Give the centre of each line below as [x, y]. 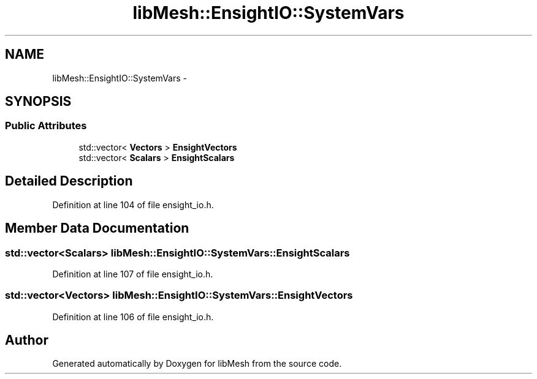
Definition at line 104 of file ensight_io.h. [133, 205]
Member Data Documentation [97, 228]
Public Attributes [46, 126]
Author [27, 340]
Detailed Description [69, 181]
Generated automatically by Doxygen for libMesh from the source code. [197, 364]
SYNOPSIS [38, 102]
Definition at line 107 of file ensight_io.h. [133, 274]
